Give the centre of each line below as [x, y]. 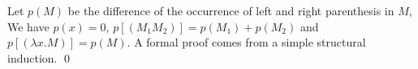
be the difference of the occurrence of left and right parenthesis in [231, 10]
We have [28, 26]
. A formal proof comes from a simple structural [246, 42]
